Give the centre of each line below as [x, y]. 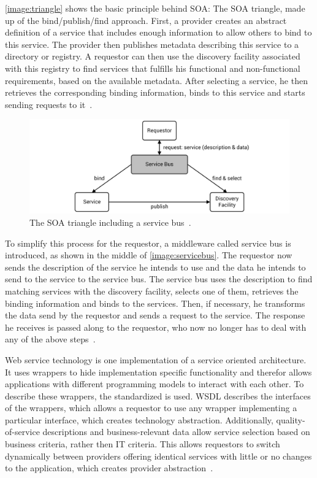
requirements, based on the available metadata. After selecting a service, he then [156, 80]
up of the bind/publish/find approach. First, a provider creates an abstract [146, 20]
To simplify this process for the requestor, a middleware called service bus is [148, 243]
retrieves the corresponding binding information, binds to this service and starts [155, 92]
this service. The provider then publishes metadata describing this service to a [152, 44]
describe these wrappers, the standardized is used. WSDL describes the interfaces [158, 395]
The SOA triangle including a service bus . [110, 222]
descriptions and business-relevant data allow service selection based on [176, 432]
